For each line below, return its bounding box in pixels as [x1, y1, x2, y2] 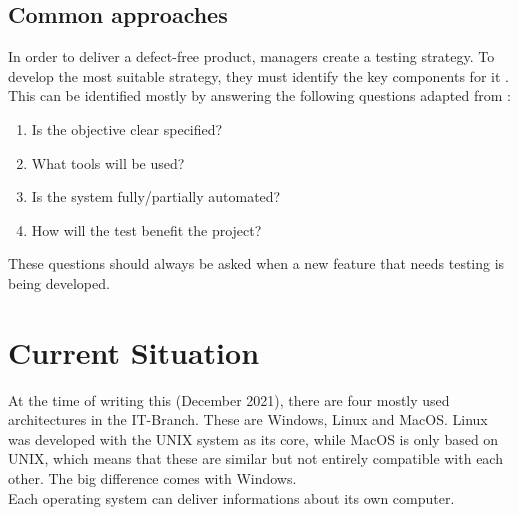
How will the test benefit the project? [31, 219, 262, 240]
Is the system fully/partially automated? [31, 186, 281, 207]
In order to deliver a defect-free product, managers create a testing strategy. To [8, 46, 495, 67]
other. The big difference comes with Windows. [8, 468, 297, 489]
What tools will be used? [31, 152, 185, 173]
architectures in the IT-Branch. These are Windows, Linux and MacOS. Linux [8, 409, 488, 430]
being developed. [8, 272, 110, 293]
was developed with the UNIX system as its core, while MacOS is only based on [8, 428, 499, 449]
